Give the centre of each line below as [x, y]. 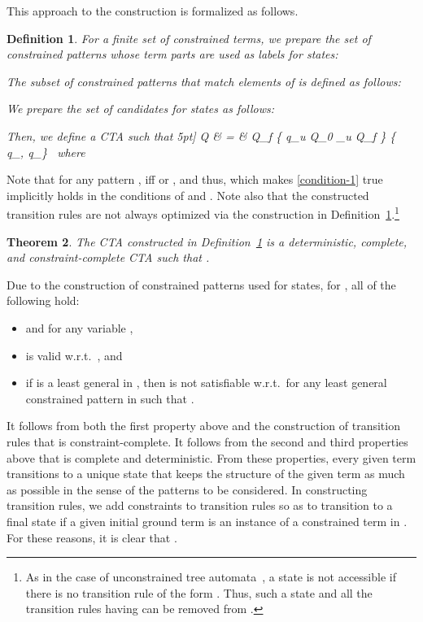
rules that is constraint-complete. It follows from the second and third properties [207, 441]
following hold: [43, 300]
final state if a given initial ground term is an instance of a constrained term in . [207, 521]
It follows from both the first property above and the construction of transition [203, 426]
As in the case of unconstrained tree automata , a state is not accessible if [211, 577]
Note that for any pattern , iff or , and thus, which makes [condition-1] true [195, 179]
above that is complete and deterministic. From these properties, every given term [211, 457]
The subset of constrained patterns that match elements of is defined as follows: [204, 81]
